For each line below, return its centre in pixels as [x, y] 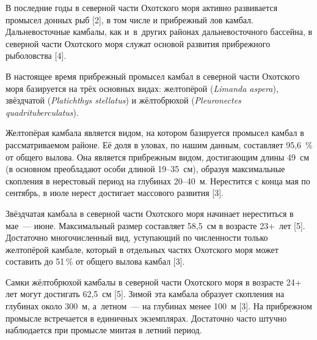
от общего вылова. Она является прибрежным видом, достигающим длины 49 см [158, 157]
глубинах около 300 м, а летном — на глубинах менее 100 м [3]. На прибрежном [159, 306]
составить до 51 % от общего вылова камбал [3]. [95, 261]
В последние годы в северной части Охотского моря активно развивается [142, 7]
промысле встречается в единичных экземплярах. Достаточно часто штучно [146, 318]
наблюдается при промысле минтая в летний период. [104, 330]
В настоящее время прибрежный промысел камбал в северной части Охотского [153, 76]
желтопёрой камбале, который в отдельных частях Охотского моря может [142, 249]
